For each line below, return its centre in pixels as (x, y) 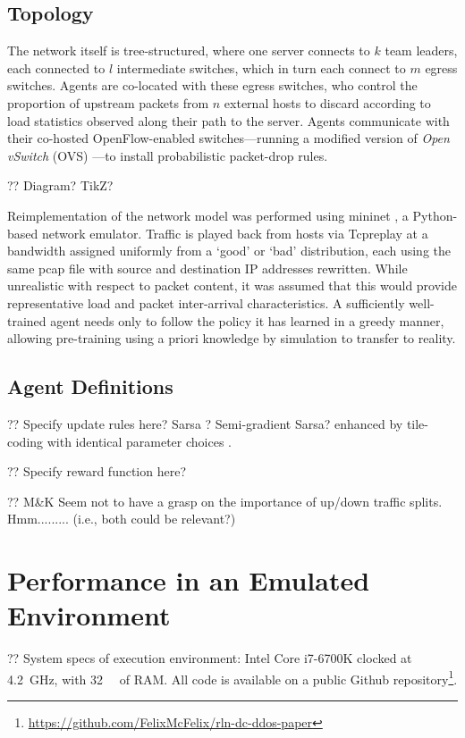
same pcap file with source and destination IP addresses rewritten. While (207, 268)
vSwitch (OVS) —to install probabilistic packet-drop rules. (168, 155)
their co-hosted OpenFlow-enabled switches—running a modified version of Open (228, 138)
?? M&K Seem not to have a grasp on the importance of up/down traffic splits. (225, 501)
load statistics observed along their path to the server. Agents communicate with (228, 120)
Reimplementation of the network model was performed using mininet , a (208, 215)
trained (27, 320)
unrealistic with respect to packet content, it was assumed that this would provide (232, 285)
